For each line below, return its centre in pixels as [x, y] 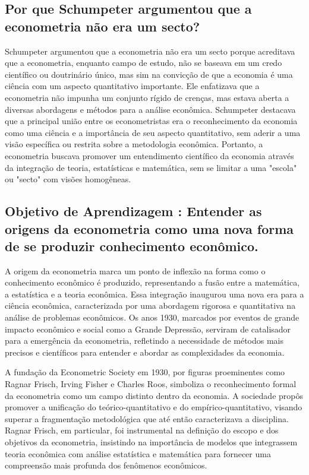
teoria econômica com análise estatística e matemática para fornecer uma [138, 453]
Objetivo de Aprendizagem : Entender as [133, 211]
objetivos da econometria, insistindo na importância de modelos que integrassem [151, 442]
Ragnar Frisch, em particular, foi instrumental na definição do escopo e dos [142, 430]
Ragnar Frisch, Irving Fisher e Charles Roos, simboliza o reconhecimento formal [151, 384]
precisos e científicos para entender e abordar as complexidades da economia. [145, 352]
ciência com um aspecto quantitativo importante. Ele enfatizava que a [132, 86]
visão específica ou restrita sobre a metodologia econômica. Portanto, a [134, 144]
